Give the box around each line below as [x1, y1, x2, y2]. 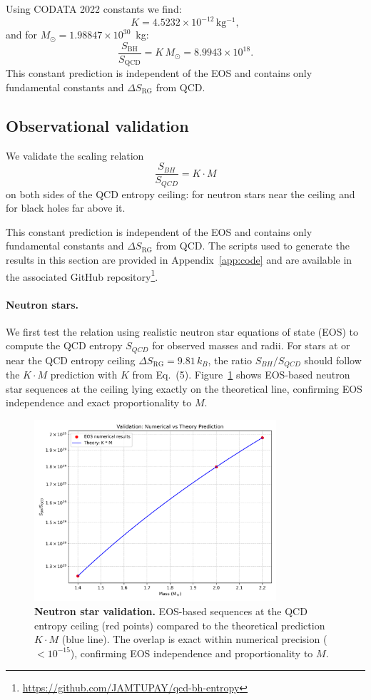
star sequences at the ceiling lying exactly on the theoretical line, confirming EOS [6, 381, 362, 396]
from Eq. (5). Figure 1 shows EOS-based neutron [132, 367, 350, 382]
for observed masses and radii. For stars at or [152, 338, 350, 353]
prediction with [50, 367, 118, 382]
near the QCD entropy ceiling [6, 352, 136, 367]
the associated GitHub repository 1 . [6, 267, 158, 284]
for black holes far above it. [6, 200, 126, 215]
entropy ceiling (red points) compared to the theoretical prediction [34, 617, 325, 632]
